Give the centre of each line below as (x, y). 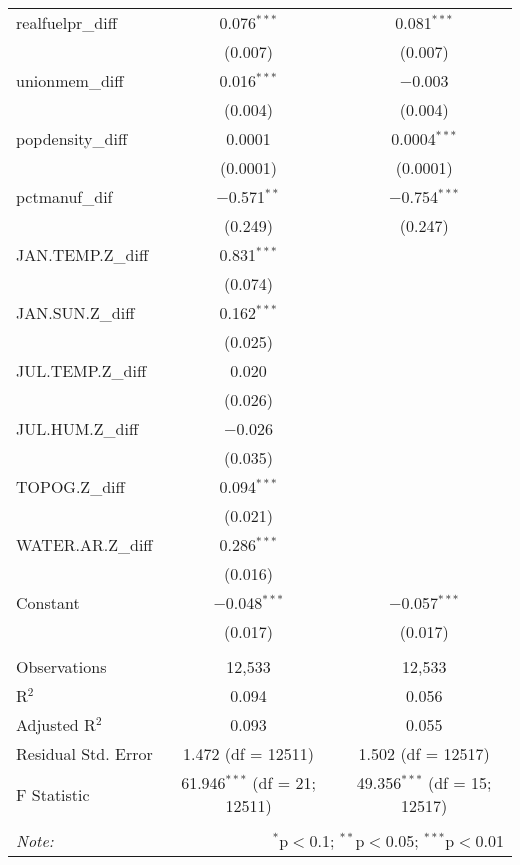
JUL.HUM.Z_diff (77, 428)
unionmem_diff (70, 80)
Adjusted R (56, 724)
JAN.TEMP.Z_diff (82, 254)
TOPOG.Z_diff (70, 486)
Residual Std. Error (84, 753)
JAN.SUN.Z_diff (75, 312)
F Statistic (53, 794)
